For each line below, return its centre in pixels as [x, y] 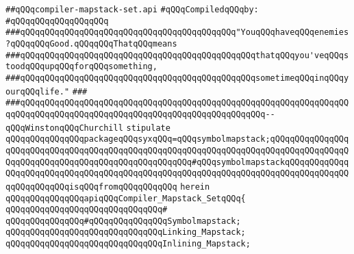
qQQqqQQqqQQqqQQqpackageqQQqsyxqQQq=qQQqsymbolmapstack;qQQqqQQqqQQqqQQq [177, 139]
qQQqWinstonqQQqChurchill [64, 128]
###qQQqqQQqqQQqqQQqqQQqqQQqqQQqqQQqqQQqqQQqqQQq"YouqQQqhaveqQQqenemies [177, 33]
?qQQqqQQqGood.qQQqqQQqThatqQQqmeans [91, 43]
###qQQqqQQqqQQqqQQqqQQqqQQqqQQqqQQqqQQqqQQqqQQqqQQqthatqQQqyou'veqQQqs [177, 55]
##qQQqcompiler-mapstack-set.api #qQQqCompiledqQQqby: [132, 10]
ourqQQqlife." [38, 91]
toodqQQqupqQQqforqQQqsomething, [81, 67]
